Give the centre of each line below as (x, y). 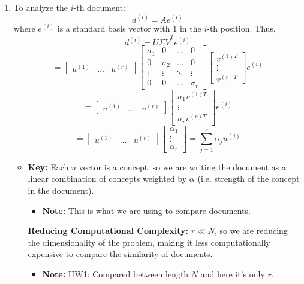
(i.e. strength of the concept (249, 178)
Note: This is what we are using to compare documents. (146, 210)
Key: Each (48, 167)
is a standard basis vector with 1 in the (129, 28)
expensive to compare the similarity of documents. (120, 254)
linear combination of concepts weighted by (107, 178)
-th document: (99, 7)
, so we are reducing (251, 230)
